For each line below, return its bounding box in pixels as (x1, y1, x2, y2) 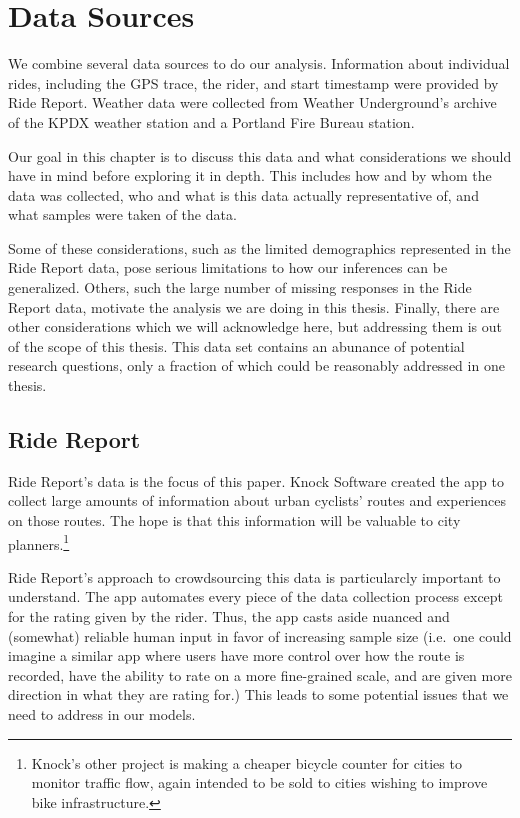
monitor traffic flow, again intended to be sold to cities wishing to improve (31, 772, 488, 793)
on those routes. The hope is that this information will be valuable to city (8, 510, 461, 531)
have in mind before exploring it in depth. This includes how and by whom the (8, 165, 492, 186)
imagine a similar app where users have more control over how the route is (8, 645, 465, 666)
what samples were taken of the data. (8, 204, 237, 225)
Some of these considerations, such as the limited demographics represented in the (8, 237, 511, 258)
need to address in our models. (8, 704, 196, 725)
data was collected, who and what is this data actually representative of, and (8, 184, 479, 205)
